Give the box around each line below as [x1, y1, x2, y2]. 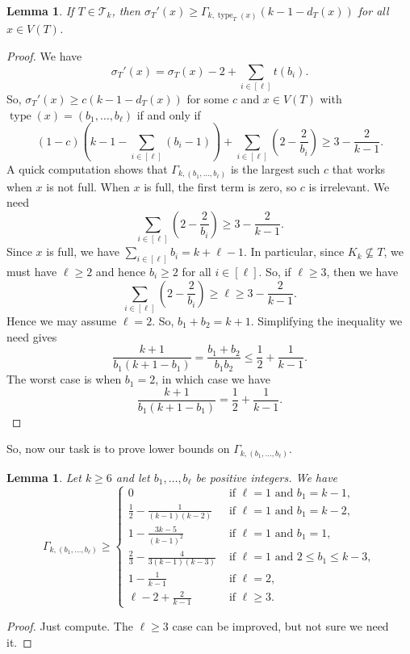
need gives [6, 328, 57, 345]
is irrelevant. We [308, 178, 390, 195]
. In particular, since [243, 243, 345, 260]
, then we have [326, 262, 399, 279]
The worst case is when [6, 371, 122, 388]
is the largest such [230, 161, 320, 178]
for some [186, 90, 229, 107]
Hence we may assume [6, 312, 117, 329]
